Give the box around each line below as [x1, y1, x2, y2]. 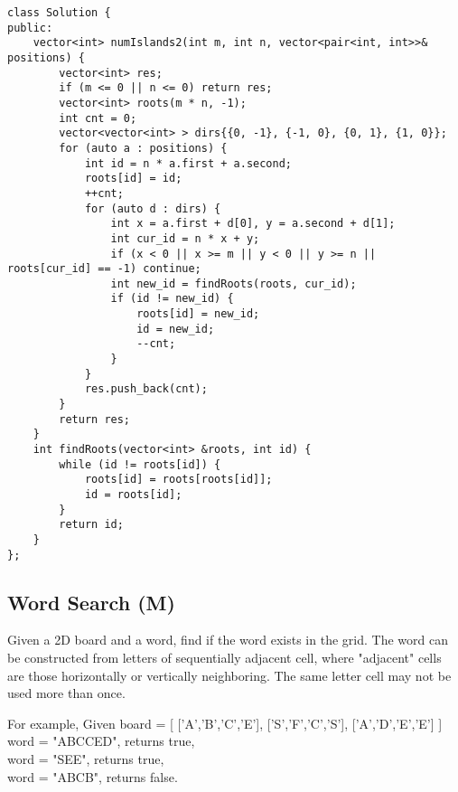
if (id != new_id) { [110, 292, 234, 306]
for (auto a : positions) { [59, 141, 228, 155]
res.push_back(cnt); [84, 382, 208, 396]
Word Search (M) [7, 588, 175, 616]
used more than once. [7, 684, 126, 702]
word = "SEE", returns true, [7, 750, 164, 768]
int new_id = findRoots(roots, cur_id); [110, 277, 357, 290]
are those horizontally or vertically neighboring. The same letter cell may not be [7, 665, 452, 684]
